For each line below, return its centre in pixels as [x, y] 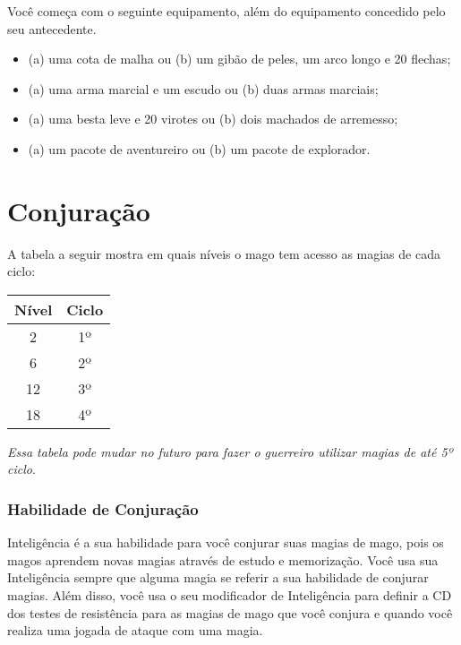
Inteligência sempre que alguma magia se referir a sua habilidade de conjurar [218, 577]
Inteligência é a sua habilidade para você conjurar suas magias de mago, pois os [226, 542]
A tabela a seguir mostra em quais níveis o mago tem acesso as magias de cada [224, 253]
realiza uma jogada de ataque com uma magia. [135, 630]
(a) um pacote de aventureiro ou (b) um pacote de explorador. [199, 148]
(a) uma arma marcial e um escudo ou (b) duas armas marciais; [203, 88]
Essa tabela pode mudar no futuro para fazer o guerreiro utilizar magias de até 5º [230, 451]
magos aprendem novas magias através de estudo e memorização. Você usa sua [223, 559]
